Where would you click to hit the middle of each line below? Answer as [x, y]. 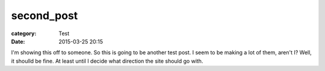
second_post [45, 16]
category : [24, 33]
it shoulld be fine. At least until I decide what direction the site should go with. [107, 61]
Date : [18, 41]
